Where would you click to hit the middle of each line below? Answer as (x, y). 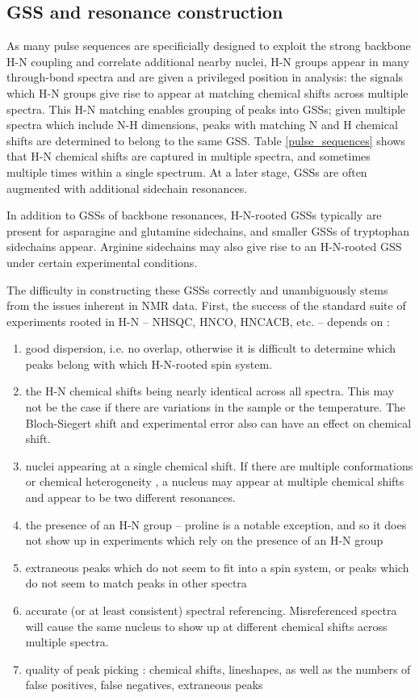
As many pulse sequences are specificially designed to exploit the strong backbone (209, 46)
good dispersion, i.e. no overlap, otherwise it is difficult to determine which (210, 348)
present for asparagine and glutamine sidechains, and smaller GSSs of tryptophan (208, 230)
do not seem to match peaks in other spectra (136, 583)
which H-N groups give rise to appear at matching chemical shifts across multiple (207, 92)
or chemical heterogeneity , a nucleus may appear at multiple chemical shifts (215, 481)
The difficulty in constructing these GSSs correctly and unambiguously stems (197, 289)
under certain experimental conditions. (102, 262)
